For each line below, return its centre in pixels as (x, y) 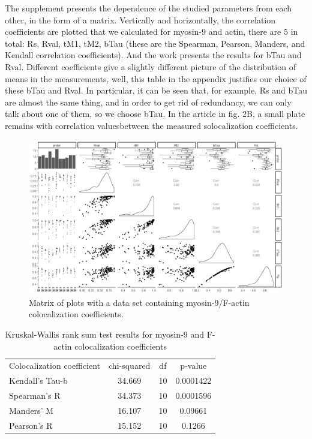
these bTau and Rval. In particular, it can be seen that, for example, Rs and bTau (156, 90)
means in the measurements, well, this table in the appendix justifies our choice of (156, 78)
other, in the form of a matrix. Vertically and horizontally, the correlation (140, 19)
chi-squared (130, 366)
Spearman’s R (35, 396)
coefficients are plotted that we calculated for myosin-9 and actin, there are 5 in (151, 31)
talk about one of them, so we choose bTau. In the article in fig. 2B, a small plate (155, 114)
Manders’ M (31, 410)
